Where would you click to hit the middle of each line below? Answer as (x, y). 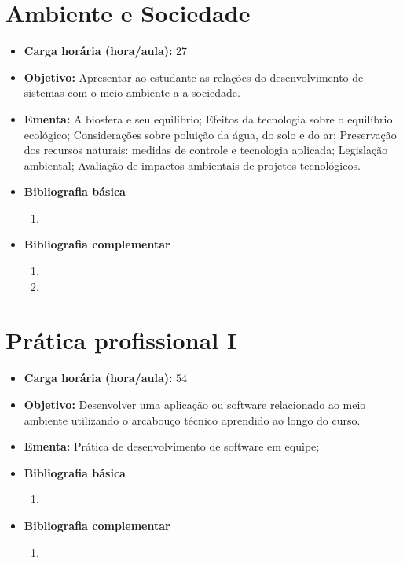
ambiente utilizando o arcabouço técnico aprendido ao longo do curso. (192, 419)
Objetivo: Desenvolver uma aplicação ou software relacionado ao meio (195, 404)
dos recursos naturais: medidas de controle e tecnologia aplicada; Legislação (206, 150)
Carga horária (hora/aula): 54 (106, 378)
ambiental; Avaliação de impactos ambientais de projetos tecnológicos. (192, 165)
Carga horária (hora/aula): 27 (106, 51)
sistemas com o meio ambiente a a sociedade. (132, 92)
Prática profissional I (121, 340)
